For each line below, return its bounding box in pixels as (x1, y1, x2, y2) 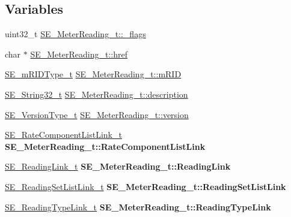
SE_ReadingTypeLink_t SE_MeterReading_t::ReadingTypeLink (5, 200, 271, 213)
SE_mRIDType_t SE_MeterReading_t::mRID (5, 68, 182, 80)
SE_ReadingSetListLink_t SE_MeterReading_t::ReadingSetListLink (5, 180, 286, 192)
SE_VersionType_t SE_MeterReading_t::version (5, 108, 189, 120)
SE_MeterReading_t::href (30, 47, 127, 60)
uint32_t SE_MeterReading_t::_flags (5, 28, 146, 40)
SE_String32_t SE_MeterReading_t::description (5, 88, 188, 100)
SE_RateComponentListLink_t (5, 128, 122, 141)
